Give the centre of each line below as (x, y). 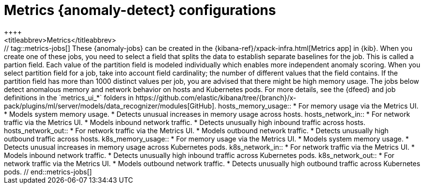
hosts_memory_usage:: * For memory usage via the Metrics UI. (318, 106)
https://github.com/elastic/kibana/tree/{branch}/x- (216, 97)
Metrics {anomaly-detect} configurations (140, 10)
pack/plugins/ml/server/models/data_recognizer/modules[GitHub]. (110, 106)
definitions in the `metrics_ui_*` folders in (69, 97)
